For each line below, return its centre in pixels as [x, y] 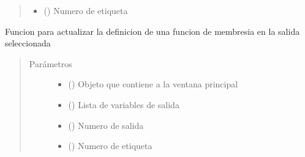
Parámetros [51, 63]
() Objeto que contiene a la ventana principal [153, 84]
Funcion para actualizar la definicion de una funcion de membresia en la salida [152, 31]
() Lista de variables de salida [124, 104]
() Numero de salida [106, 125]
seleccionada [28, 43]
